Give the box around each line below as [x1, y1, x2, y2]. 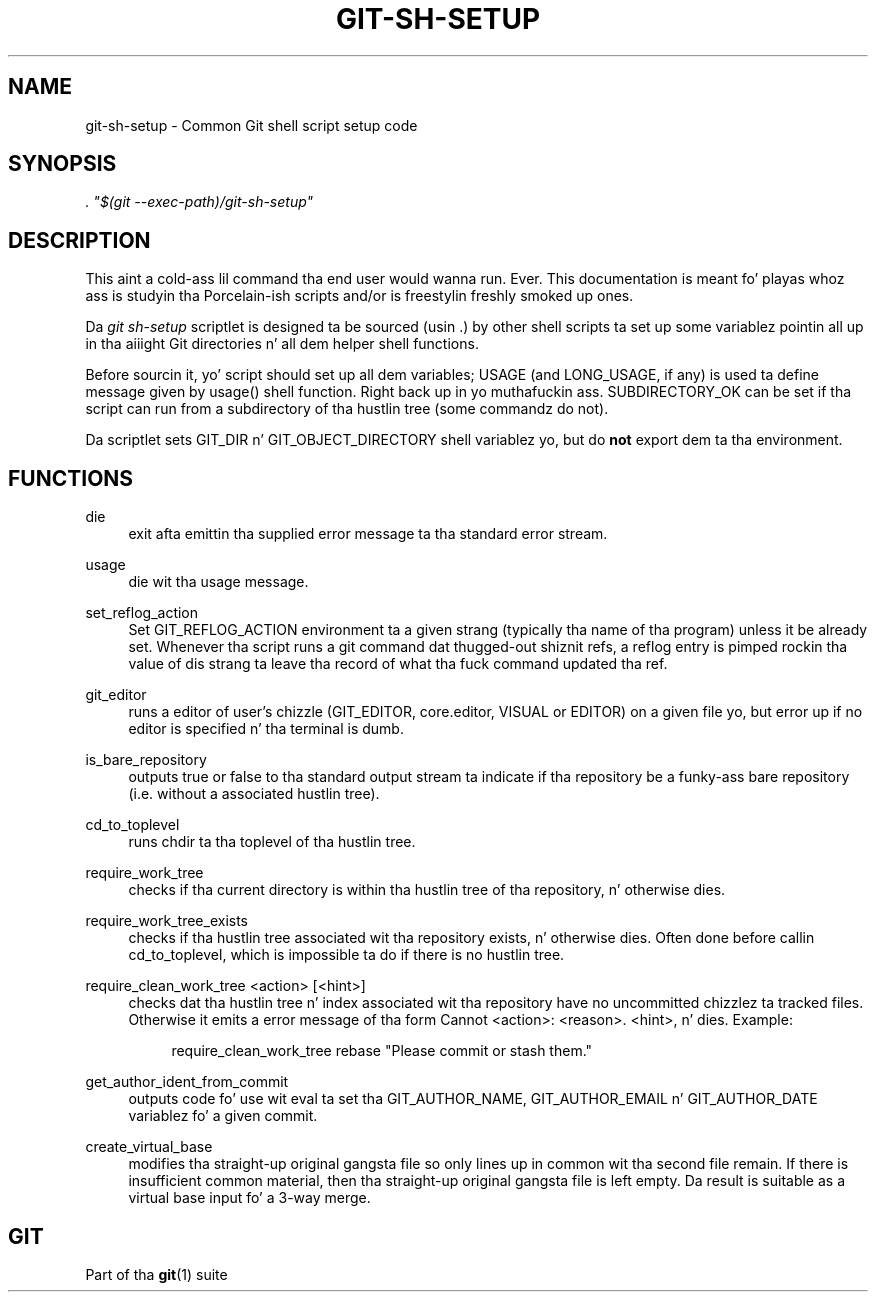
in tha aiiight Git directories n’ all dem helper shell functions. [85, 335, 479, 353]
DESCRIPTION [8, 227, 151, 253]
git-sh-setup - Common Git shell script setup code [85, 116, 418, 134]
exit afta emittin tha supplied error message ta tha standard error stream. [128, 525, 608, 543]
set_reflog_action [85, 604, 199, 622]
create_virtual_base [85, 1138, 213, 1156]
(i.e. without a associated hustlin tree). [128, 785, 380, 803]
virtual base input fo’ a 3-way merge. [128, 1189, 371, 1207]
